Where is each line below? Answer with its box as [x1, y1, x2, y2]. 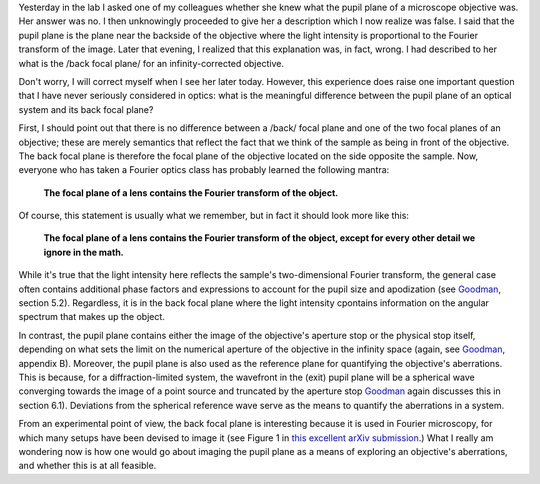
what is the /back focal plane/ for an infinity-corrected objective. [18, 57, 285, 69]
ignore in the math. [43, 246, 124, 258]
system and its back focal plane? [18, 103, 154, 115]
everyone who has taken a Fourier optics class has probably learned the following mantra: [18, 164, 390, 176]
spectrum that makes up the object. [18, 311, 165, 323]
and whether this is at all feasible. [18, 460, 157, 472]
